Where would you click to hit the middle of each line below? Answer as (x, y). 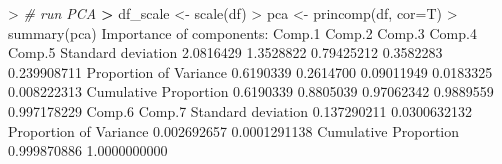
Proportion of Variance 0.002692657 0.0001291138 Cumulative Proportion (234, 130)
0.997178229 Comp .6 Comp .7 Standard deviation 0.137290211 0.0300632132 (240, 110)
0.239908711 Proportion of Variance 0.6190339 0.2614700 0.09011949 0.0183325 (250, 71)
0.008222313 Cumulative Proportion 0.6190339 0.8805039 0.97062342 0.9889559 (251, 91)
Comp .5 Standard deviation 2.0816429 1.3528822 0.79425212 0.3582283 (225, 52)
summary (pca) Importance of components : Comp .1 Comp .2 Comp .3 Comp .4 (242, 32)
